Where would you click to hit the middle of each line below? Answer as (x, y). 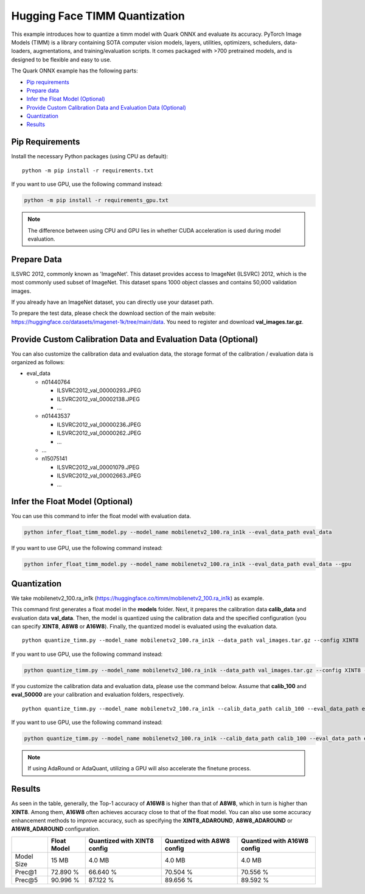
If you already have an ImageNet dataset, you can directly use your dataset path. (113, 302)
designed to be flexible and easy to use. (61, 59)
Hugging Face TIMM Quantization (98, 16)
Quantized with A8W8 (197, 840)
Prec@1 (26, 872)
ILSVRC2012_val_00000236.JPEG (99, 424)
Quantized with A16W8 (275, 840)
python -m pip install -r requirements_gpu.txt (96, 200)
